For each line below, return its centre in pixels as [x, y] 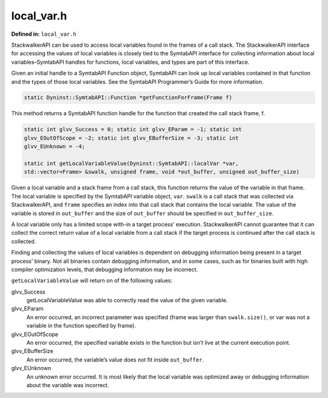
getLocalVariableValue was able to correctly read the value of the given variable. [127, 300]
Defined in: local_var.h [44, 34]
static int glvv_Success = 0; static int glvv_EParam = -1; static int [133, 130]
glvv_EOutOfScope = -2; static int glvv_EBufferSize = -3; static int [132, 138]
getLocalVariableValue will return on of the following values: [92, 281]
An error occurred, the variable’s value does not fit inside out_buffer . [115, 359]
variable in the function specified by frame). [81, 326]
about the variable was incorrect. [68, 385]
